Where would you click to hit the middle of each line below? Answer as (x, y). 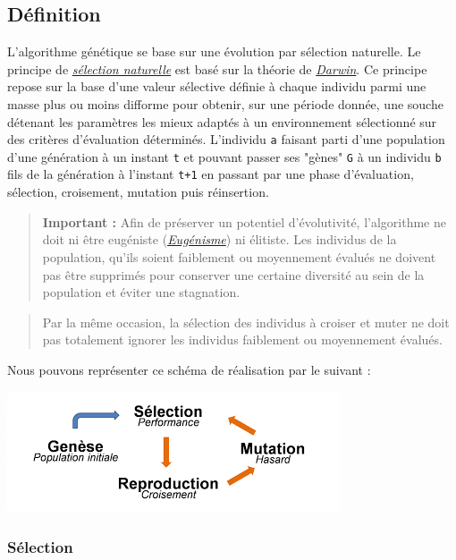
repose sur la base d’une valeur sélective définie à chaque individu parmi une (217, 86)
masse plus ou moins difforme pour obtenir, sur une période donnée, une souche (225, 103)
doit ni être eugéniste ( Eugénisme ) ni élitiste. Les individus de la (220, 239)
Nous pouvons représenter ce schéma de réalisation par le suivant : (189, 369)
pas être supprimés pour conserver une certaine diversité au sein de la (233, 274)
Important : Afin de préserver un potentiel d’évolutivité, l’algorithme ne (244, 221)
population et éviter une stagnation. (141, 292)
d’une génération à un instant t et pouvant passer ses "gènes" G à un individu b (224, 156)
